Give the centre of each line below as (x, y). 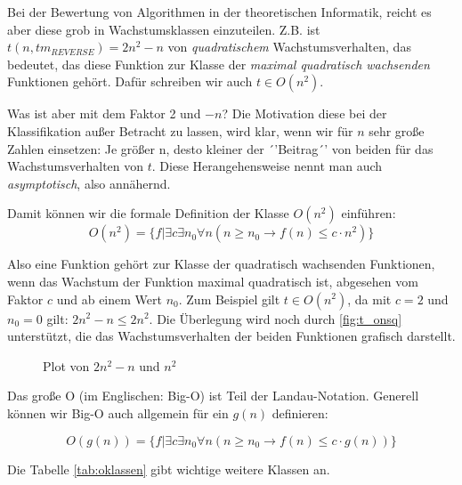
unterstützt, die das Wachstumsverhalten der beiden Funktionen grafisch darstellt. (231, 336)
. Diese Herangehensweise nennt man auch (267, 166)
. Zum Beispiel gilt (229, 299)
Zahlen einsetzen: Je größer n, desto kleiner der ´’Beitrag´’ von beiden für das (220, 148)
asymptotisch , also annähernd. (89, 183)
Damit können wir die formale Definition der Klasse (148, 213)
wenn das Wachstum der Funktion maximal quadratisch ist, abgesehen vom (213, 281)
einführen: (369, 213)
